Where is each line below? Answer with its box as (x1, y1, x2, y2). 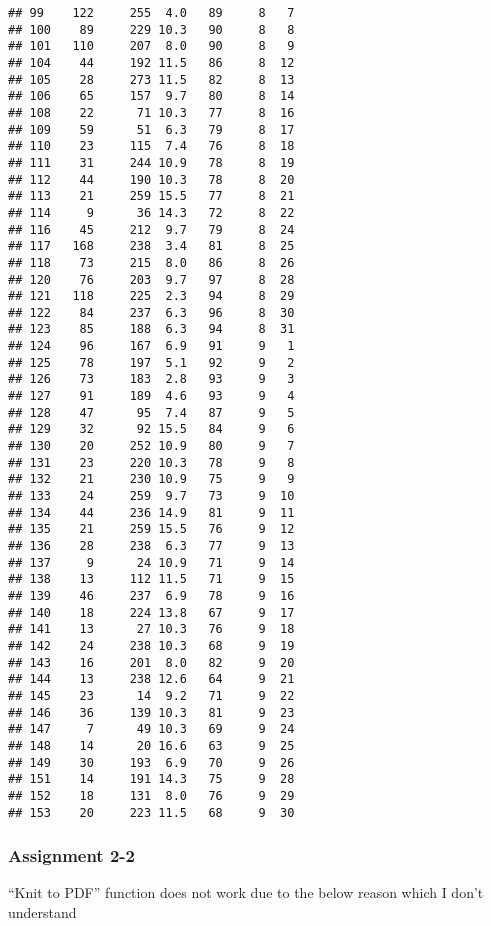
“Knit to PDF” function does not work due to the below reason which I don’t (8, 882, 484, 903)
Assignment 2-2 (8, 843, 136, 868)
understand (8, 901, 77, 922)
